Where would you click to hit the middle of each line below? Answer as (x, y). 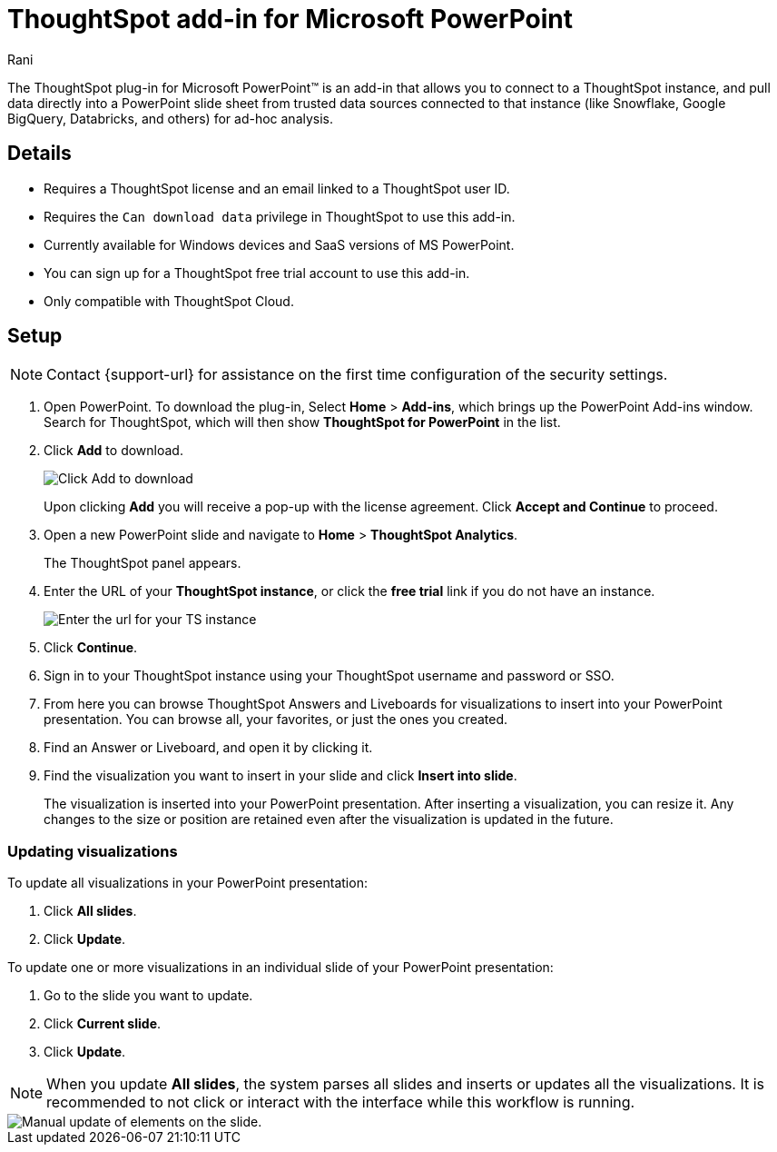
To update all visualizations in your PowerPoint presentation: (187, 883)
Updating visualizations (93, 851)
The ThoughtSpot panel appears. (143, 563)
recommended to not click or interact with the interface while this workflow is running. (341, 1102)
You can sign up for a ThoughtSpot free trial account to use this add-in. (257, 273)
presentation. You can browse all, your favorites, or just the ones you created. (276, 720)
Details (39, 154)
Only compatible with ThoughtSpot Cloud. (169, 301)
